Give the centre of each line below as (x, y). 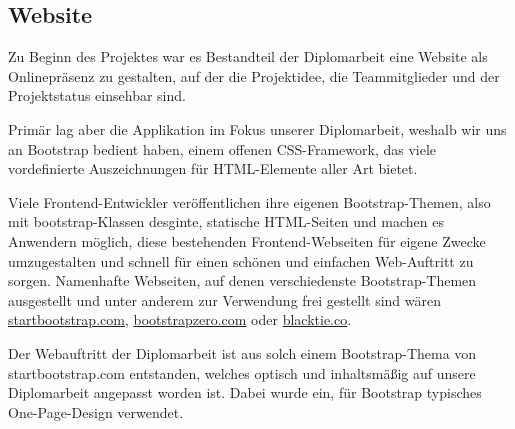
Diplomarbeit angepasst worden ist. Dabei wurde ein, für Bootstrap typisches (245, 392)
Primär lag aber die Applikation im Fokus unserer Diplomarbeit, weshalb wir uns (257, 128)
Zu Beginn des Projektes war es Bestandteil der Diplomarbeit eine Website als (248, 56)
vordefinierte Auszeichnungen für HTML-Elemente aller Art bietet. (213, 168)
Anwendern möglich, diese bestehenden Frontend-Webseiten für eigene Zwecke (247, 240)
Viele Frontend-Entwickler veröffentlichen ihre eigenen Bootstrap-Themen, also (249, 201)
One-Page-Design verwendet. (96, 411)
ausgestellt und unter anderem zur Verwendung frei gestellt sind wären (224, 299)
